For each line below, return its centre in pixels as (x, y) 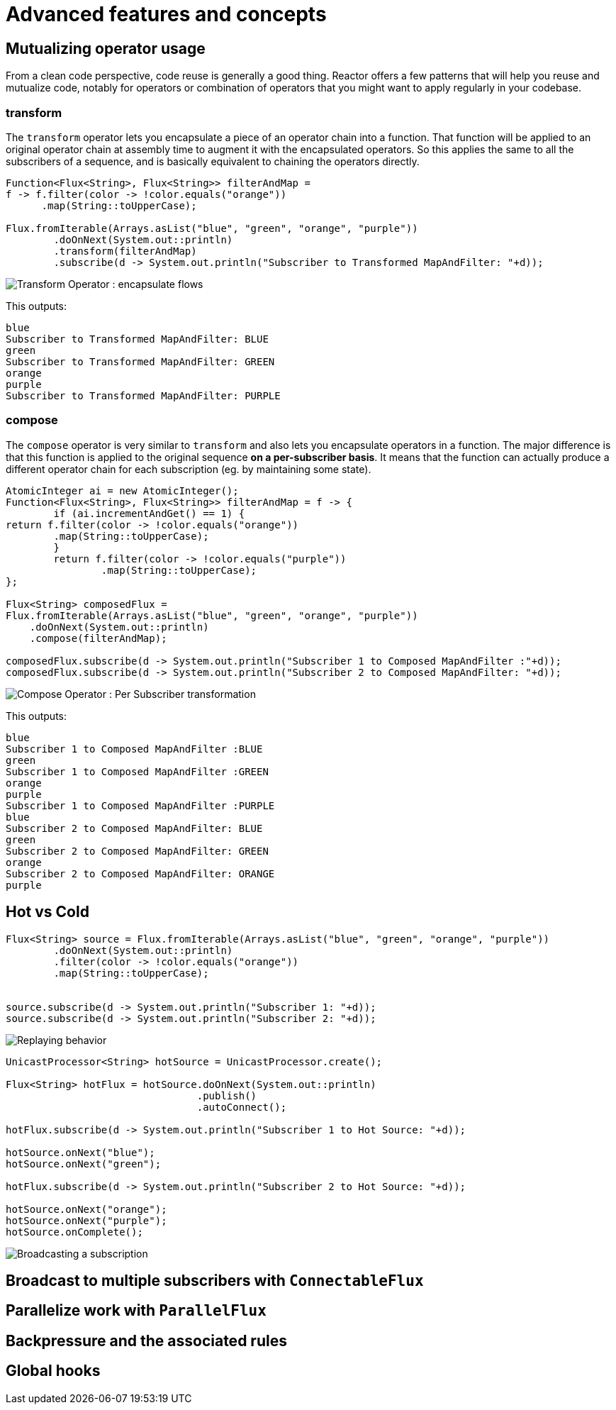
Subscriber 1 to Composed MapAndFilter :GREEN (137, 771)
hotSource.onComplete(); (74, 1232)
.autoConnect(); (242, 1107)
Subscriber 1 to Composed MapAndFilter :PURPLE (140, 805)
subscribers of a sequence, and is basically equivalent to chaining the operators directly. (213, 161)
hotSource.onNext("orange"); (86, 1209)
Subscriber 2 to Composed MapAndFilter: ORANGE (140, 873)
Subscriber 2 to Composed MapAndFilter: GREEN (137, 851)
